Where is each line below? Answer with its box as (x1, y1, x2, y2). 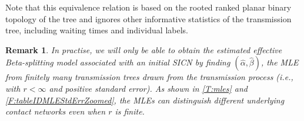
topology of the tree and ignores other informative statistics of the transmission (5, 12, 292, 25)
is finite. (115, 105, 145, 117)
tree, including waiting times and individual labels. (5, 24, 188, 36)
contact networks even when (5, 105, 106, 117)
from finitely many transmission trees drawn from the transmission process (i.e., (5, 71, 293, 83)
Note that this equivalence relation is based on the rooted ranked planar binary (5, 1, 292, 13)
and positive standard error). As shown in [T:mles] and (49, 82, 248, 94)
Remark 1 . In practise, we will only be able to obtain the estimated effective (5, 43, 282, 56)
